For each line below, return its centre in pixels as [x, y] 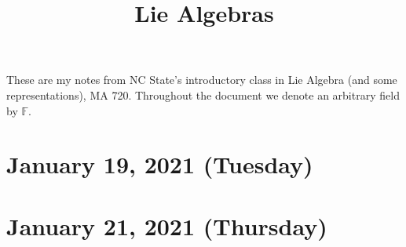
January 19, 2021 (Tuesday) [160, 164]
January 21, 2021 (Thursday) [167, 225]
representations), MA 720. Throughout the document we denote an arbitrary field [203, 94]
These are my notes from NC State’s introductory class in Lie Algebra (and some [202, 80]
